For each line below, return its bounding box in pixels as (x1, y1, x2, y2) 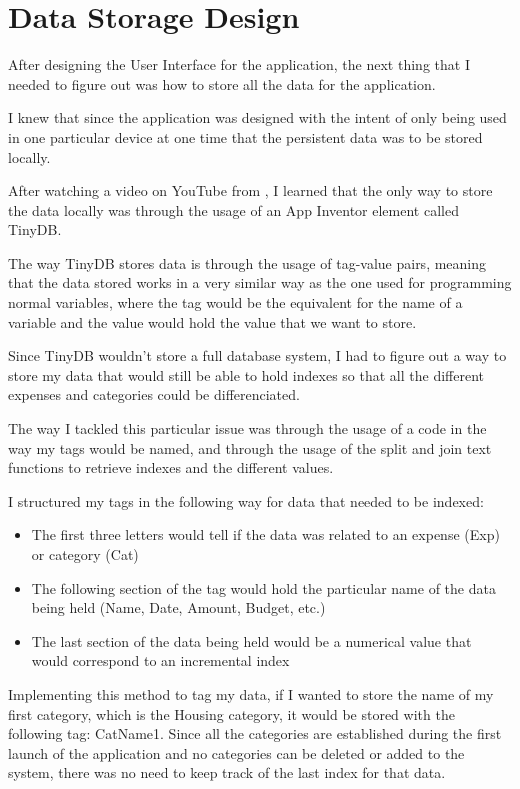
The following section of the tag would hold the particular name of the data (31, 577, 496, 598)
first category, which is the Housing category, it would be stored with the (8, 703, 455, 724)
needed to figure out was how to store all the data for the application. (8, 73, 436, 94)
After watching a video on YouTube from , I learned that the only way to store (8, 180, 493, 201)
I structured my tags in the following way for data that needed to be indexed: (8, 490, 484, 511)
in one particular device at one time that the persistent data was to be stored (8, 126, 483, 147)
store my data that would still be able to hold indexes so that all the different (8, 364, 484, 385)
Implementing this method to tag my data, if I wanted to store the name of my (8, 683, 494, 704)
